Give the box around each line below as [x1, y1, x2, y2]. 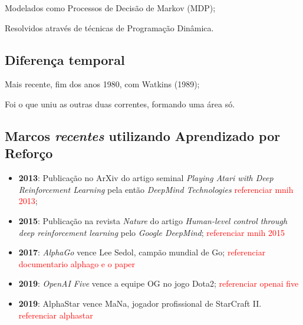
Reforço [5, 144, 53, 162]
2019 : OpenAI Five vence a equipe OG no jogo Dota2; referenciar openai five [18, 277, 299, 290]
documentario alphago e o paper [18, 257, 136, 270]
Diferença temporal [5, 50, 125, 68]
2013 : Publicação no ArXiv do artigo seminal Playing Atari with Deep [18, 172, 274, 184]
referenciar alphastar [18, 308, 93, 321]
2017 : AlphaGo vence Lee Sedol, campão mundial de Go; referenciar [18, 246, 266, 258]
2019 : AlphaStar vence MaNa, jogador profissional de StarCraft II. [18, 297, 262, 309]
